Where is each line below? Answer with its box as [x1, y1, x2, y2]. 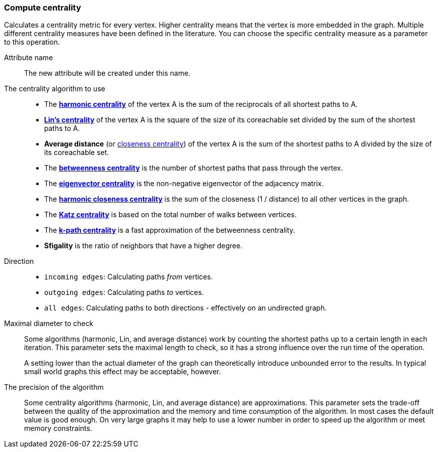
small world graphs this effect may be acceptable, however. [24, 367, 221, 376]
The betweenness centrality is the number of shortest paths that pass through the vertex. [44, 164, 343, 173]
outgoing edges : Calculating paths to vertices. [44, 288, 204, 297]
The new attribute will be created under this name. [24, 69, 191, 78]
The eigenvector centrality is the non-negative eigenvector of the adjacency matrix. [44, 179, 324, 188]
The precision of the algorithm [4, 383, 104, 392]
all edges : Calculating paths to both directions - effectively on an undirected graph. [44, 304, 327, 313]
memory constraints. [24, 424, 92, 433]
